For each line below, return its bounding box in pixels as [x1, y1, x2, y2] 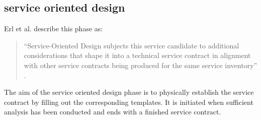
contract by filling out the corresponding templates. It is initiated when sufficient [4, 96, 253, 107]
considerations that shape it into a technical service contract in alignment [24, 50, 251, 61]
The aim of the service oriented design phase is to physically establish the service [4, 87, 254, 97]
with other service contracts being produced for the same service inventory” [24, 59, 257, 70]
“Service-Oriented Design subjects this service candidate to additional [24, 40, 239, 50]
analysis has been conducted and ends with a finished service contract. [4, 106, 221, 117]
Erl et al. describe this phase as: [4, 23, 103, 34]
